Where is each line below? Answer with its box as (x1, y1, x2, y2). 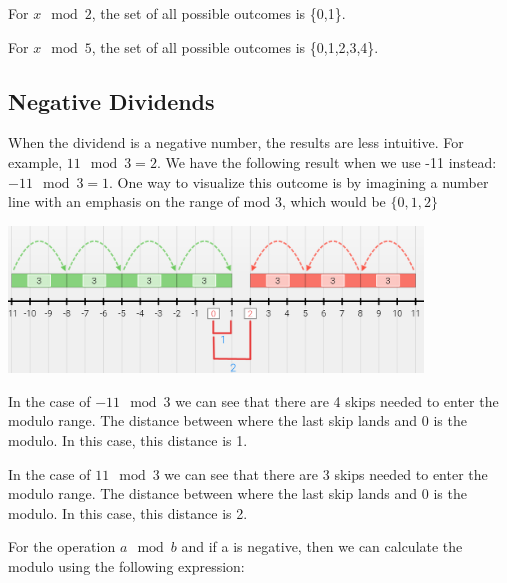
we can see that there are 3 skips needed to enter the (164, 463, 488, 484)
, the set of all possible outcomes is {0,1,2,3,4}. (91, 36, 379, 57)
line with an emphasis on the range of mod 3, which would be (8, 191, 386, 212)
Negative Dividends (8, 85, 215, 116)
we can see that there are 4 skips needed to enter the (175, 390, 499, 411)
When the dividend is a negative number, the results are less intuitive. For (8, 132, 464, 153)
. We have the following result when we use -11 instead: (156, 151, 497, 172)
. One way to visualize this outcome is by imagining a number (109, 171, 489, 192)
